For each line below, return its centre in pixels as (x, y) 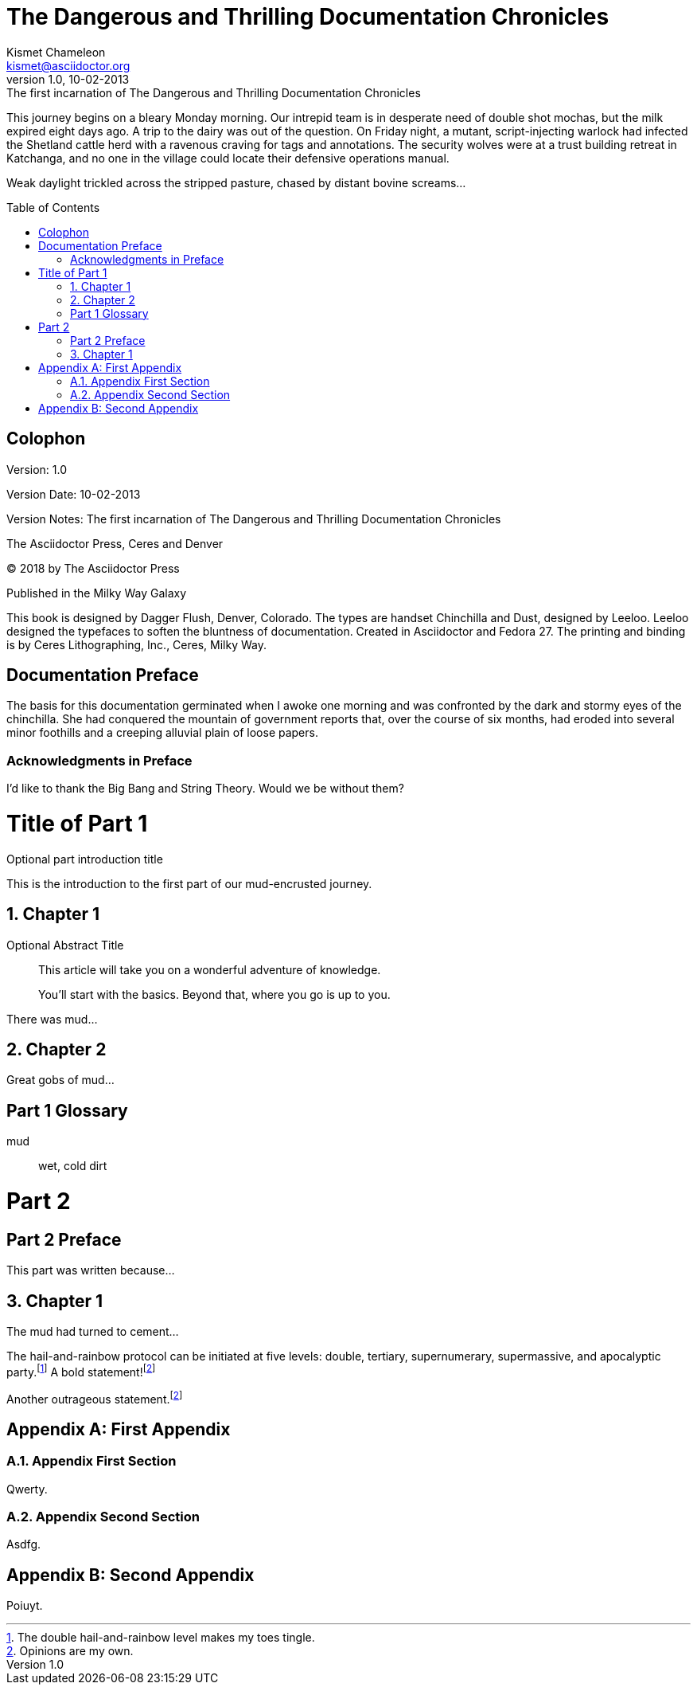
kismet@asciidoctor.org (68, 65)
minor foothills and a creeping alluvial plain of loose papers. (162, 733)
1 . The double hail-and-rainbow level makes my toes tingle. (161, 1638)
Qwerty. (27, 1489)
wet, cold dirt (73, 1166)
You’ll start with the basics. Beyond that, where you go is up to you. (214, 994)
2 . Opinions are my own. (70, 1651)
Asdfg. (24, 1544)
